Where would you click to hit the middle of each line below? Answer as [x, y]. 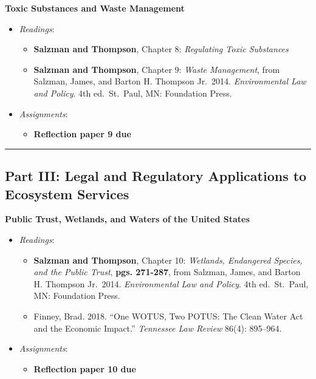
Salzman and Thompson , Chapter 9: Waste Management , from [157, 69]
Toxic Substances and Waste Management [95, 8]
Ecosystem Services [67, 193]
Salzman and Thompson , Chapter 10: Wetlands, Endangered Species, [168, 260]
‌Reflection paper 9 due [82, 134]
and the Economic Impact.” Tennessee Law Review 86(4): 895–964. [158, 328]
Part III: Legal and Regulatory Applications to [156, 176]
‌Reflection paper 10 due [85, 368]
